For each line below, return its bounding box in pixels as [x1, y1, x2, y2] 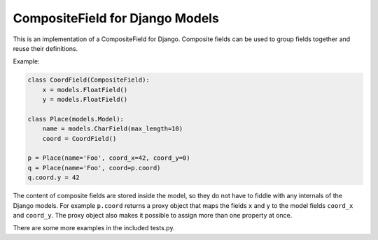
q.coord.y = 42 [27, 174, 80, 181]
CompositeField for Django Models [13, 10, 220, 26]
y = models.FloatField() [42, 96, 128, 104]
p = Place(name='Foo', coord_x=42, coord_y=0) [27, 154, 190, 162]
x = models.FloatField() [42, 86, 128, 93]
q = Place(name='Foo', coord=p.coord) [27, 164, 161, 172]
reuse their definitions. [13, 44, 78, 52]
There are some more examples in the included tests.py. [13, 224, 175, 232]
